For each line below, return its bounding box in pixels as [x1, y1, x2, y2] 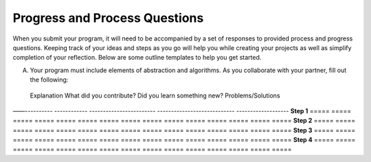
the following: [30, 76, 69, 84]
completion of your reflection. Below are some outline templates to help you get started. [12, 54, 262, 62]
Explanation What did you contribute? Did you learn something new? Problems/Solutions [30, 91, 281, 100]
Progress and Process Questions [12, 10, 204, 25]
